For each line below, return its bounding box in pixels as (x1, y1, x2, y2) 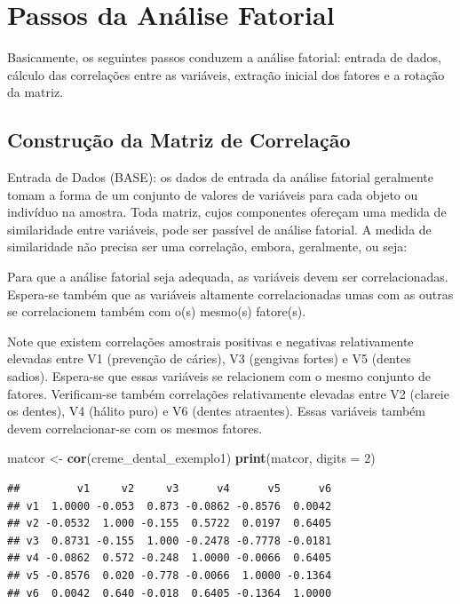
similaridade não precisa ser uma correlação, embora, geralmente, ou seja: (7, 237, 408, 256)
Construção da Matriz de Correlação (7, 126, 351, 154)
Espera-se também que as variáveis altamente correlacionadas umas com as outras (7, 284, 454, 303)
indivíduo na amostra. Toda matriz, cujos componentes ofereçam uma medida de (7, 203, 447, 221)
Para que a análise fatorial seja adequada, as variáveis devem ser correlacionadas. (7, 267, 448, 286)
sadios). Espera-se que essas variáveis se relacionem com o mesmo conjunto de (7, 367, 431, 385)
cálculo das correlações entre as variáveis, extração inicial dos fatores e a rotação (7, 65, 445, 83)
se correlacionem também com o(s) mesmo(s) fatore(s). (7, 302, 306, 321)
